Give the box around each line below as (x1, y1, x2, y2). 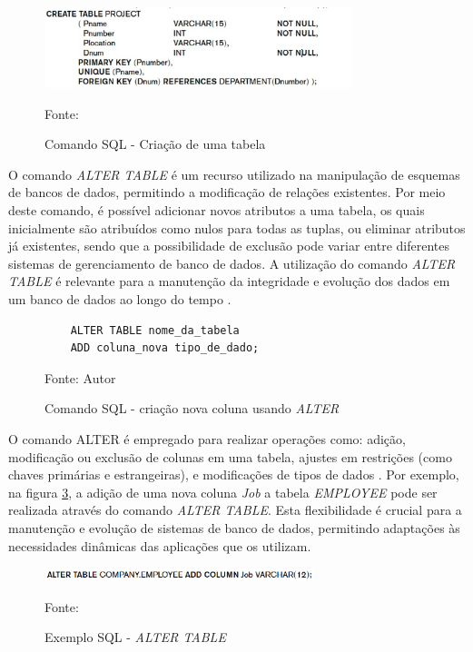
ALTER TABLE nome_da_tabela (70, 323, 240, 337)
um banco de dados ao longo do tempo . (8, 290, 232, 309)
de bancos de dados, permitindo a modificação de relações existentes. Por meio (8, 183, 446, 202)
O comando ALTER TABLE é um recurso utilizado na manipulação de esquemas (8, 164, 460, 183)
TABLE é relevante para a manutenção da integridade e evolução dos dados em (8, 272, 450, 291)
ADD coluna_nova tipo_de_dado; (70, 341, 260, 355)
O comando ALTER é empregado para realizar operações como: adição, (8, 430, 406, 448)
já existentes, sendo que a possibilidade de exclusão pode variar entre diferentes (8, 236, 450, 255)
